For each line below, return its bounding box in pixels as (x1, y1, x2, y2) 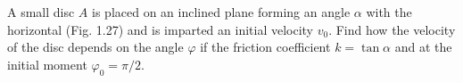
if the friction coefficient (200, 37, 331, 56)
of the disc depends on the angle (7, 37, 184, 56)
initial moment (7, 54, 87, 73)
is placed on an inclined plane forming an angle (92, 3, 351, 21)
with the (366, 3, 412, 21)
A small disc (7, 3, 75, 21)
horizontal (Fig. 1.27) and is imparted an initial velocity (7, 20, 313, 38)
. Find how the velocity (328, 20, 456, 38)
